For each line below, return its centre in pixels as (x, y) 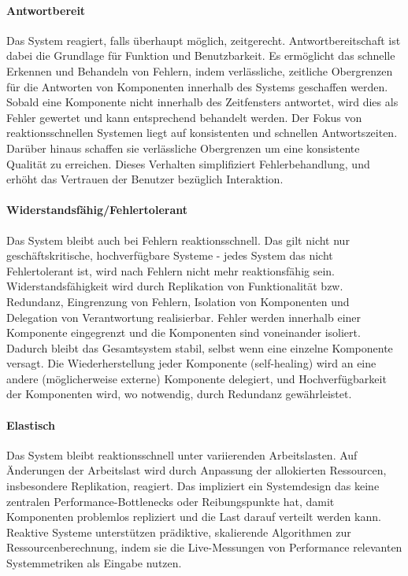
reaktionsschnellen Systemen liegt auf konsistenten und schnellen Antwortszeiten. (202, 133)
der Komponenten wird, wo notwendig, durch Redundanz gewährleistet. (179, 394)
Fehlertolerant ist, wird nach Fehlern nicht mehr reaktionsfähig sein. (171, 270)
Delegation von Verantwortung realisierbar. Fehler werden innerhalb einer (184, 317)
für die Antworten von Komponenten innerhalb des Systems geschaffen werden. (197, 86)
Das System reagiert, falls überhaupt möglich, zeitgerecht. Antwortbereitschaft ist (204, 40)
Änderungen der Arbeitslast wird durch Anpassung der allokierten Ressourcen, (197, 470)
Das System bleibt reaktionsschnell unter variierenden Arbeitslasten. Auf (182, 454)
